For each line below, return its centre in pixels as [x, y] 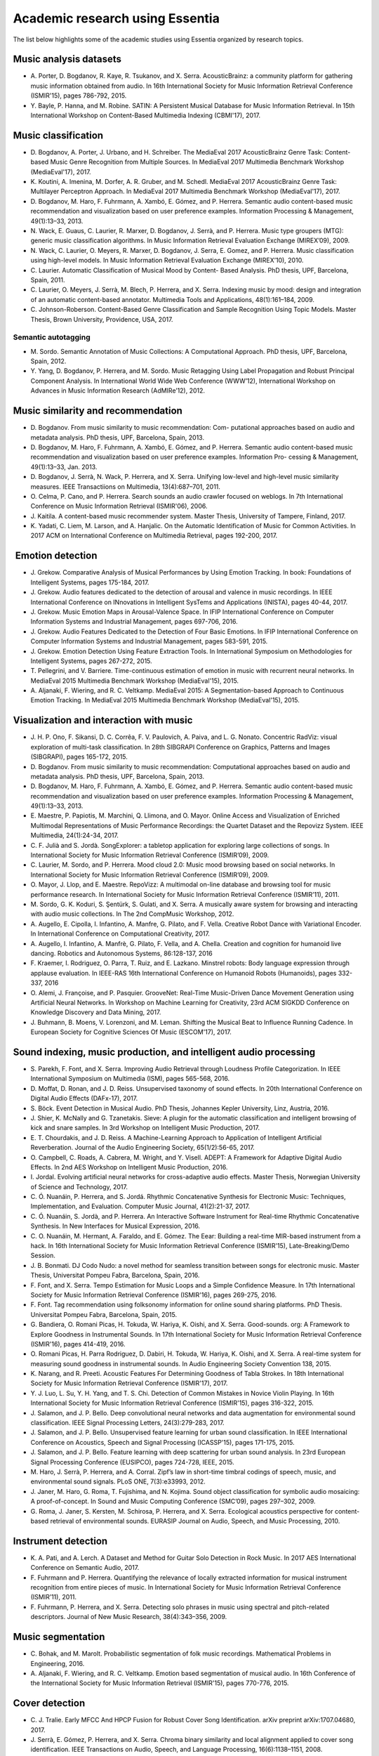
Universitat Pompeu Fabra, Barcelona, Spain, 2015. [104, 1314]
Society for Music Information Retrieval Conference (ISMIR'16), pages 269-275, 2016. [154, 1295]
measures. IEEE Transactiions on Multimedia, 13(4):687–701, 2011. [126, 486]
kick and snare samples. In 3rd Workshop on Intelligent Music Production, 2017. [145, 1128]
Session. [43, 1256]
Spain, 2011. [48, 280]
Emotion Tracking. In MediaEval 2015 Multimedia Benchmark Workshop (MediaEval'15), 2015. [165, 700]
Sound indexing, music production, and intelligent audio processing [164, 1052]
